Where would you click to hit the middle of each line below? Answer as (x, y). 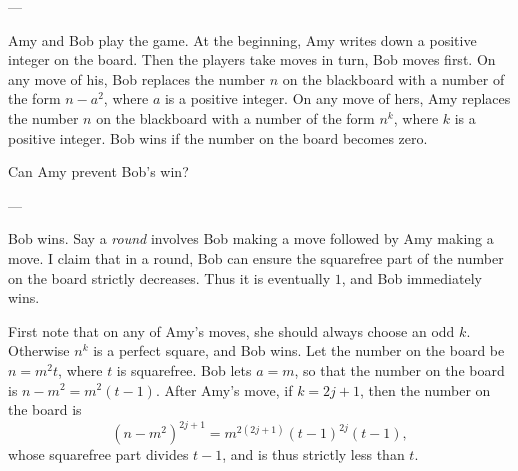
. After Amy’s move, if (224, 389)
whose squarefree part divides (98, 454)
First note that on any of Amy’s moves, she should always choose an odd (231, 330)
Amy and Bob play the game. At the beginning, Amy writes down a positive (242, 39)
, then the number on (425, 389)
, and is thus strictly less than (313, 454)
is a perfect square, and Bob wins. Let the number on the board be (299, 350)
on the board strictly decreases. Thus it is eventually (169, 277)
